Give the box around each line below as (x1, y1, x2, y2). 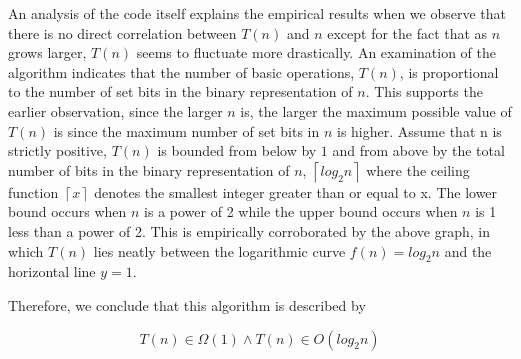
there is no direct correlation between (8, 22, 237, 43)
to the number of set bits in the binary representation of (8, 81, 353, 102)
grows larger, (8, 42, 87, 63)
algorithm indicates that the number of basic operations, (8, 61, 355, 82)
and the (444, 240, 492, 261)
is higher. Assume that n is (337, 120, 502, 141)
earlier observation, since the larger (8, 100, 223, 121)
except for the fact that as (327, 22, 488, 43)
